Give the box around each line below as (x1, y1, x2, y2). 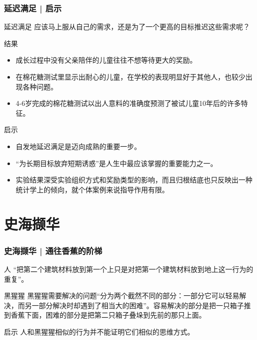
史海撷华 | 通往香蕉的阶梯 (4, 244, 102, 256)
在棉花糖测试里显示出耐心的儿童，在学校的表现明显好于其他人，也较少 (15, 72, 246, 82)
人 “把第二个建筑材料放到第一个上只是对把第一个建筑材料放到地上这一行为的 (4, 263, 254, 274)
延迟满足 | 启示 (4, 1, 62, 14)
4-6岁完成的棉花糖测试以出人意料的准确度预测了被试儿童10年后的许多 (15, 98, 241, 108)
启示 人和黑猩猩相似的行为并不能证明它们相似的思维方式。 (4, 326, 194, 337)
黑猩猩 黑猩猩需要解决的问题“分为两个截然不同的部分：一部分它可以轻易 (4, 290, 240, 301)
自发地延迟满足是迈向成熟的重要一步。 (15, 141, 141, 151)
